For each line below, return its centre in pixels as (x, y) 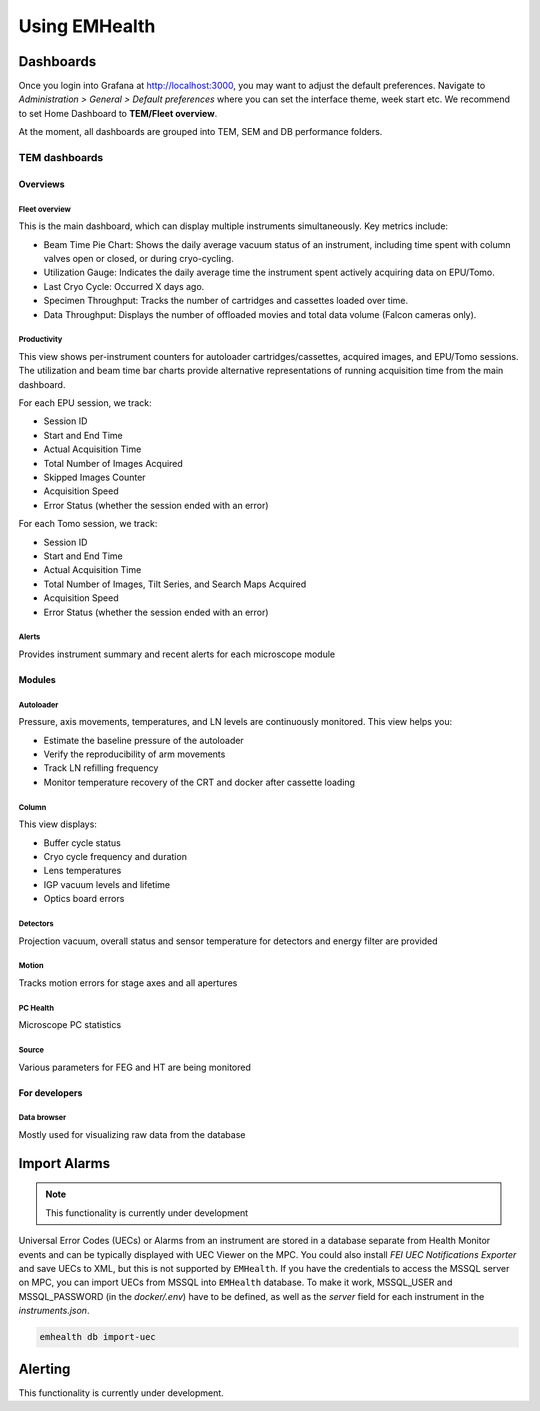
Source (31, 1050)
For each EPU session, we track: (85, 403)
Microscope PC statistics (70, 1025)
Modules (37, 679)
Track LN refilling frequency (101, 768)
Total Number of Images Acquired (113, 463)
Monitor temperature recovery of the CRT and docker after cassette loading (199, 782)
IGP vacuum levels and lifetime (107, 884)
